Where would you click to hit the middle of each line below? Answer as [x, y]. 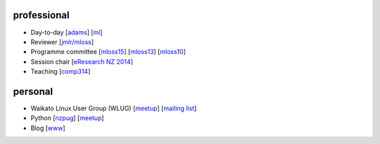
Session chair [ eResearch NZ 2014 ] [82, 61]
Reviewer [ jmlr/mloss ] [62, 41]
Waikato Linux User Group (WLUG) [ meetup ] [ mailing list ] [114, 108]
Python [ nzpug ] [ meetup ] [68, 118]
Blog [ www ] [48, 128]
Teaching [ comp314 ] [61, 72]
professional [41, 15]
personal [33, 91]
